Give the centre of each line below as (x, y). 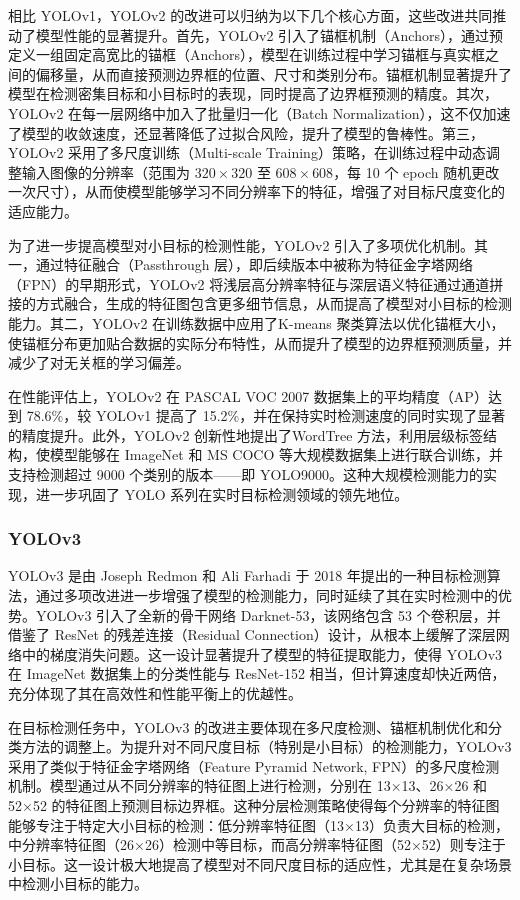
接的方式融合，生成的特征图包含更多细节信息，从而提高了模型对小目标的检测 (260, 303)
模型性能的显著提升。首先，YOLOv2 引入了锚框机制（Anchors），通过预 (269, 34)
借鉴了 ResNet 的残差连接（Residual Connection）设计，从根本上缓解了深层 (252, 634)
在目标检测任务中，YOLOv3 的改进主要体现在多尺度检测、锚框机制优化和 (248, 726)
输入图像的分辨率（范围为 (105, 171)
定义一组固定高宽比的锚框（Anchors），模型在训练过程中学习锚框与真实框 (246, 54)
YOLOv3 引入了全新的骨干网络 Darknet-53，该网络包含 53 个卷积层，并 (268, 614)
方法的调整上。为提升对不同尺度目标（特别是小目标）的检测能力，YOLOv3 (266, 746)
